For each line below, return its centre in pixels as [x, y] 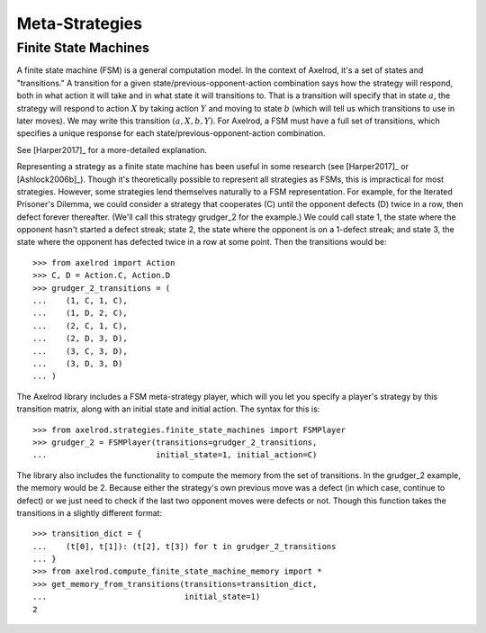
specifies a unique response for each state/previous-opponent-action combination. [171, 133]
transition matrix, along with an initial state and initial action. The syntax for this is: [168, 409]
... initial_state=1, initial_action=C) [175, 455]
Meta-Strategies [80, 23]
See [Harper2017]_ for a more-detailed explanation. [112, 149]
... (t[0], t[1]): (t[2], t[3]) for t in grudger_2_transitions [184, 546]
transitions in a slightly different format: [89, 512]
